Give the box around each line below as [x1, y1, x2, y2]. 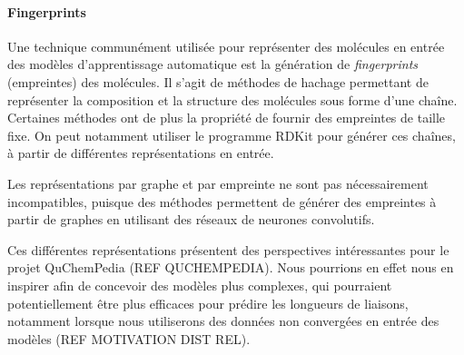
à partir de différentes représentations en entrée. [7, 143, 274, 163]
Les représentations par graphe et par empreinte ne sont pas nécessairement [7, 173, 429, 192]
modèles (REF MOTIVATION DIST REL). [7, 329, 251, 348]
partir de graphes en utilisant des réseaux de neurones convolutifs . [7, 210, 375, 229]
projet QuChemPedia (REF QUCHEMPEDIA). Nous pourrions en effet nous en [7, 258, 454, 277]
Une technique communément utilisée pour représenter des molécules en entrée [7, 36, 445, 55]
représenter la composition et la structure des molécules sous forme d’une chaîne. [7, 90, 458, 109]
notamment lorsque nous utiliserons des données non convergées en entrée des [7, 311, 439, 330]
